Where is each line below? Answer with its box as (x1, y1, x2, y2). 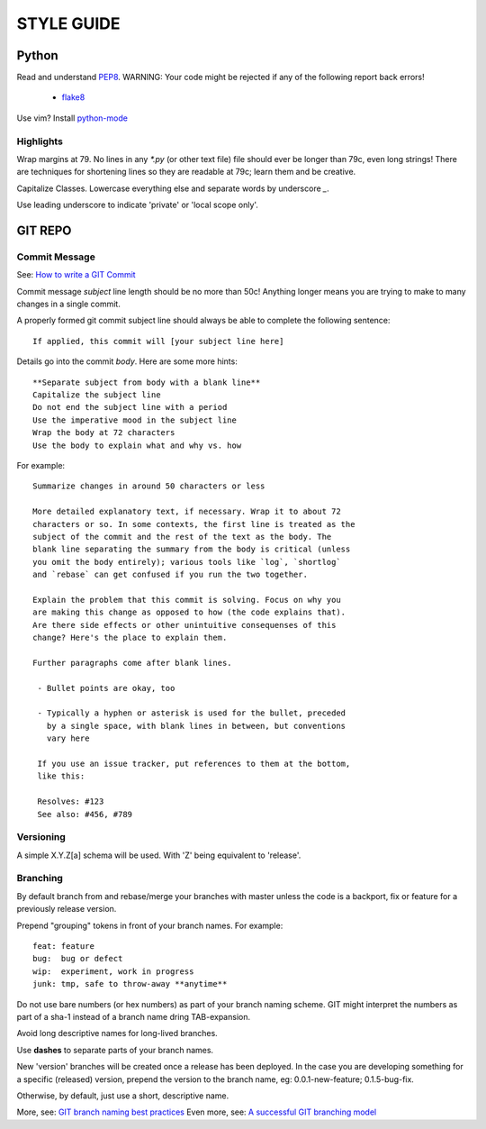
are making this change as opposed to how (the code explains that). (32, 607, 346, 617)
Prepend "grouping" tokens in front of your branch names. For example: (16, 920, 283, 931)
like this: (37, 771, 85, 781)
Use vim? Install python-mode (16, 113, 128, 123)
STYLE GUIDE (16, 14, 121, 33)
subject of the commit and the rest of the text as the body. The (32, 532, 332, 542)
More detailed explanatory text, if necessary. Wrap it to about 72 (32, 506, 341, 517)
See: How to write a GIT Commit (16, 269, 136, 280)
